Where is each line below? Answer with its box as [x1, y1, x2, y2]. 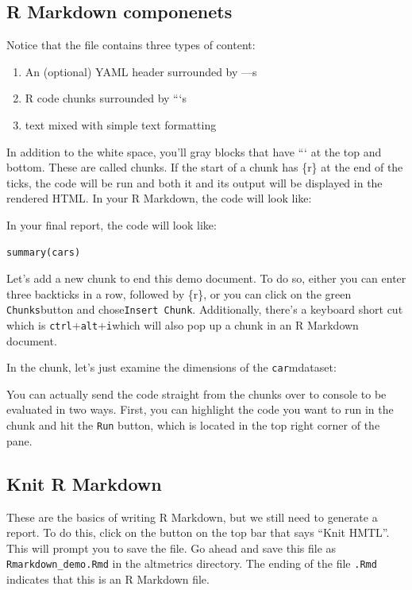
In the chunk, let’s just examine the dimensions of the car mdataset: [6, 359, 337, 376]
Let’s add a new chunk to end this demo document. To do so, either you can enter [6, 270, 406, 287]
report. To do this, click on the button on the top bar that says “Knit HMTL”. [6, 524, 390, 541]
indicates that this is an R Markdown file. [6, 570, 210, 587]
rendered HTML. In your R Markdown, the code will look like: [6, 190, 312, 206]
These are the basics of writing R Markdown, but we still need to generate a [6, 508, 378, 525]
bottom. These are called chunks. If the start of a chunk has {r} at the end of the [6, 159, 403, 175]
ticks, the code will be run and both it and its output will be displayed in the [6, 174, 383, 191]
